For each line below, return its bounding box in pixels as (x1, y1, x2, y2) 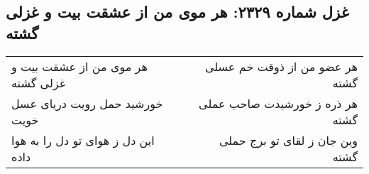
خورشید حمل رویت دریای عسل (11, 94, 163, 112)
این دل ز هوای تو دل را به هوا (11, 131, 155, 148)
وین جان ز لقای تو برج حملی (219, 131, 358, 148)
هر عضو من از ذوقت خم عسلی (204, 58, 358, 75)
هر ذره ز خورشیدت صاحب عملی (199, 94, 358, 112)
